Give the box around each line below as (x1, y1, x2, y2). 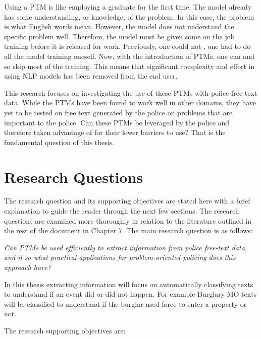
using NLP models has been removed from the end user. (4, 71, 178, 81)
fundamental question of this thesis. (4, 137, 115, 147)
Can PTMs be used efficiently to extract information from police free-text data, (4, 242, 247, 252)
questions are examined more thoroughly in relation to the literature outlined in (4, 215, 252, 226)
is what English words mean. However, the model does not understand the (4, 21, 234, 32)
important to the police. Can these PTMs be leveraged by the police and (4, 117, 230, 127)
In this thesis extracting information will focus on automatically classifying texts (4, 279, 253, 289)
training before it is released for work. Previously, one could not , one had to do (4, 41, 251, 51)
